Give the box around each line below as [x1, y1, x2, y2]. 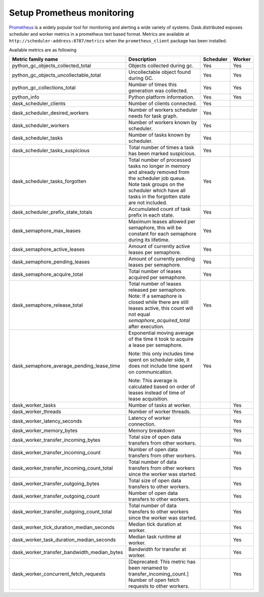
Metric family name [12, 56, 58, 63]
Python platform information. [128, 94, 195, 101]
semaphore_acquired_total [128, 317, 190, 324]
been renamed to [128, 564, 168, 571]
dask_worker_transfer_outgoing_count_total [12, 508, 112, 515]
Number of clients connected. [128, 100, 198, 107]
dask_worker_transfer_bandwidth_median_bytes [12, 549, 123, 556]
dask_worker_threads [12, 408, 61, 415]
